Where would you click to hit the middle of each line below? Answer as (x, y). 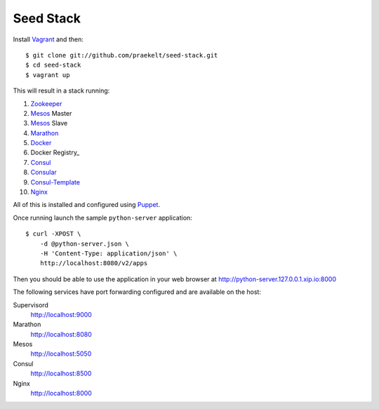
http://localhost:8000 (61, 394)
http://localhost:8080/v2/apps (94, 263)
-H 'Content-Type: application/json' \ (108, 253)
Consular (44, 173)
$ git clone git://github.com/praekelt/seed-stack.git (122, 55)
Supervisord (31, 304)
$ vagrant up (48, 75)
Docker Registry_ (55, 153)
